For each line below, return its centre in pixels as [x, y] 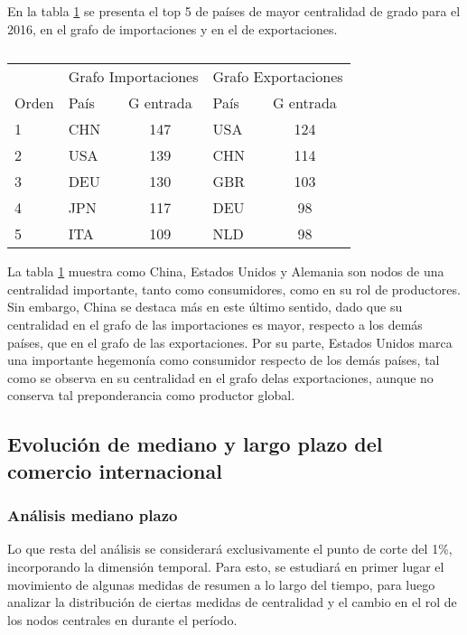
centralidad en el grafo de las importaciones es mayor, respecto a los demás [215, 324]
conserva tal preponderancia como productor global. [151, 395]
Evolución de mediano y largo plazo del [195, 444]
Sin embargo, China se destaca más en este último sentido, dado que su [205, 307]
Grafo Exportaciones [278, 77]
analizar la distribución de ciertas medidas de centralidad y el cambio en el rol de [232, 602]
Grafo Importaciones [133, 77]
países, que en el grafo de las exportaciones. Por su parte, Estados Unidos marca [230, 342]
